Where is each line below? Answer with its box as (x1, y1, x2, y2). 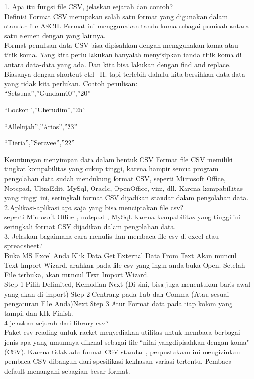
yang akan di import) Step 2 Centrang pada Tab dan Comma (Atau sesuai (4, 289, 229, 299)
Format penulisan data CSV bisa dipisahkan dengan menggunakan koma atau (4, 40, 238, 50)
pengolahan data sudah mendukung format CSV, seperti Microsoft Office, (4, 173, 226, 183)
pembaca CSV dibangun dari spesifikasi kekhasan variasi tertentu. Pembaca (4, 356, 232, 366)
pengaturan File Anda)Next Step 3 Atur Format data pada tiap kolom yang (4, 298, 233, 308)
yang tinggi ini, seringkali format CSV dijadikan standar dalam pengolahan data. (4, 192, 249, 203)
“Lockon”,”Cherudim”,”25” (4, 104, 86, 114)
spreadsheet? (4, 241, 43, 251)
